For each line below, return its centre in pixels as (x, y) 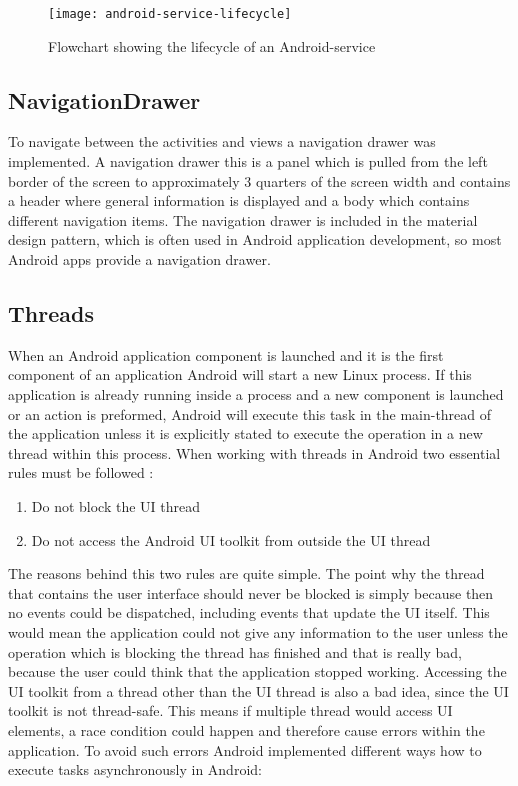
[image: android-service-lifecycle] (170, 14)
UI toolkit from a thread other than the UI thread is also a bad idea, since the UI (258, 690)
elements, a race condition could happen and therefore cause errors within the (246, 729)
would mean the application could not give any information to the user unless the (258, 631)
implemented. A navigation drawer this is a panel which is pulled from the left (248, 161)
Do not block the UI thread (116, 505)
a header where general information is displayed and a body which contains (239, 200)
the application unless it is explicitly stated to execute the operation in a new (245, 433)
